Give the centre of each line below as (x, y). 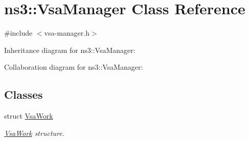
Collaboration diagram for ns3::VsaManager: (74, 67)
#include (18, 33)
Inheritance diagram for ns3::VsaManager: (70, 50)
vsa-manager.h (67, 33)
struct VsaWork (29, 116)
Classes (24, 94)
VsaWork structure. (34, 133)
